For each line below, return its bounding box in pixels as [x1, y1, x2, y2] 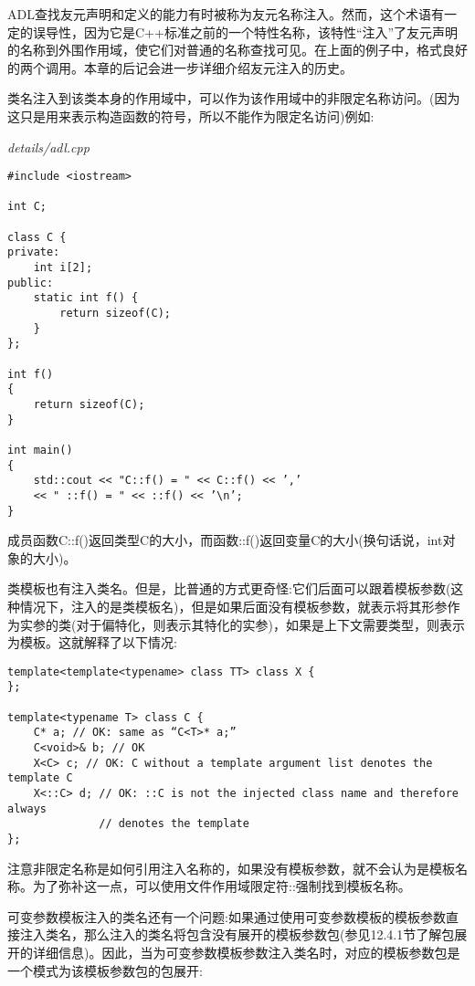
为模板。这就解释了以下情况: [7, 633, 177, 652]
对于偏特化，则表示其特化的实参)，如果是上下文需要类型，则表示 [76, 614, 465, 634]
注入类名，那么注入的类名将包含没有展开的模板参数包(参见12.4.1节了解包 [19, 925, 455, 944]
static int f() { [33, 291, 139, 305]
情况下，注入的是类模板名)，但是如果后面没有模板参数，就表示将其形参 [19, 597, 448, 616]
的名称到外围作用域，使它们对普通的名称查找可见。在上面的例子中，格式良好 [7, 40, 468, 59]
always [7, 802, 47, 815]
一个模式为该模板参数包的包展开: [7, 960, 203, 980]
